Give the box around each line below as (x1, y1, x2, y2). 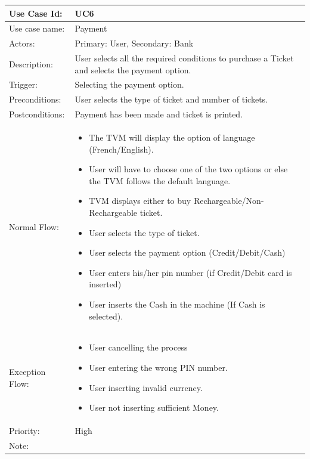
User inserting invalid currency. (89, 381, 203, 393)
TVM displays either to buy (89, 194, 191, 207)
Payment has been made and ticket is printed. (75, 108, 243, 120)
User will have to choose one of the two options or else (89, 163, 288, 175)
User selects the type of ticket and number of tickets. (75, 93, 268, 106)
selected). (89, 309, 123, 322)
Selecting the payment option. (75, 78, 184, 91)
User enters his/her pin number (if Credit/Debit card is (89, 266, 292, 278)
